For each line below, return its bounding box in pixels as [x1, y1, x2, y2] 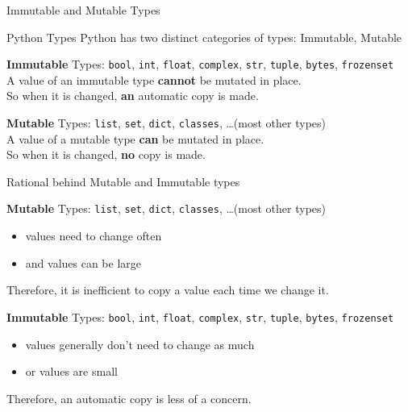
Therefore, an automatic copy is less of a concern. [6, 389, 252, 406]
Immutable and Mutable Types [6, 2, 160, 18]
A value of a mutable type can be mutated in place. [6, 130, 264, 147]
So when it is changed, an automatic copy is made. [6, 87, 259, 104]
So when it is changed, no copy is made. [6, 146, 206, 163]
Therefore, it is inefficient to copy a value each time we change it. [6, 281, 329, 298]
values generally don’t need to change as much [25, 335, 255, 352]
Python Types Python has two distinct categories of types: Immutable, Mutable [6, 28, 402, 45]
